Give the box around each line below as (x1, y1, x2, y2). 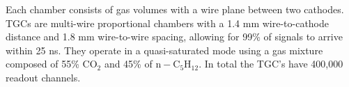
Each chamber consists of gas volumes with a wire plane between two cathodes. (6, 2, 344, 16)
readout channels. (6, 70, 81, 84)
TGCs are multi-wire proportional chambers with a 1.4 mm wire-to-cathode (6, 15, 329, 30)
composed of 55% (6, 56, 79, 71)
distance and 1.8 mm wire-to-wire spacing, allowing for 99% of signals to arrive (6, 29, 343, 44)
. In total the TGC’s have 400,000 (199, 56, 343, 71)
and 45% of (104, 56, 153, 71)
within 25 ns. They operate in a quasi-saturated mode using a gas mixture (6, 42, 323, 57)
